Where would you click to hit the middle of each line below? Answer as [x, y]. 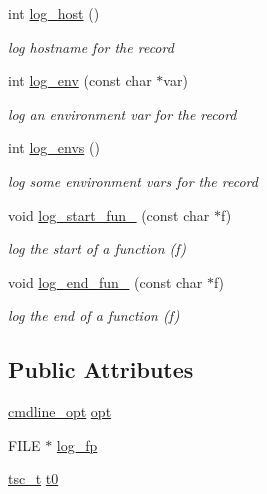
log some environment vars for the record [133, 180]
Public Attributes [101, 369]
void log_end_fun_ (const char [105, 281]
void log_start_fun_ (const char [109, 214]
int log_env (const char [80, 80]
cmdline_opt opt [60, 411]
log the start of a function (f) [97, 248]
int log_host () [54, 13]
